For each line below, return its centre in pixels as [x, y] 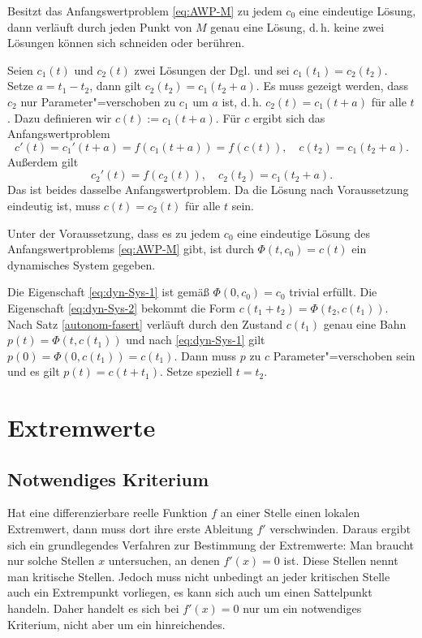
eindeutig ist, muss [54, 205]
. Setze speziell [196, 371]
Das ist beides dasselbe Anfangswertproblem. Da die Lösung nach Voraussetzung [208, 190]
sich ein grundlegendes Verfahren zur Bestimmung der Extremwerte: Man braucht [211, 544]
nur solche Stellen [51, 560]
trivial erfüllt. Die [333, 292]
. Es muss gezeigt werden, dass [332, 86]
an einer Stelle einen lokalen [290, 513]
